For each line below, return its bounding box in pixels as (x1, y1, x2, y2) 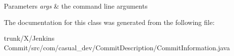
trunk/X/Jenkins (4, 33, 55, 43)
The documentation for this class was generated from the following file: (4, 17, 215, 27)
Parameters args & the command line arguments (4, 1, 148, 11)
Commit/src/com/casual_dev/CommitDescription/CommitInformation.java (4, 42, 230, 52)
